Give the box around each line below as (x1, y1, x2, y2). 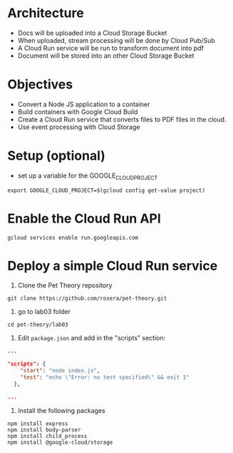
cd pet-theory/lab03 (7, 321, 69, 329)
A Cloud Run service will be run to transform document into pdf (17, 44, 204, 52)
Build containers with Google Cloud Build (17, 107, 138, 116)
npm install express (7, 419, 69, 427)
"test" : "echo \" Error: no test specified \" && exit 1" (20, 374, 190, 381)
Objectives (7, 76, 73, 93)
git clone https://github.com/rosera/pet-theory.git (7, 295, 167, 302)
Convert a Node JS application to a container (17, 100, 150, 108)
